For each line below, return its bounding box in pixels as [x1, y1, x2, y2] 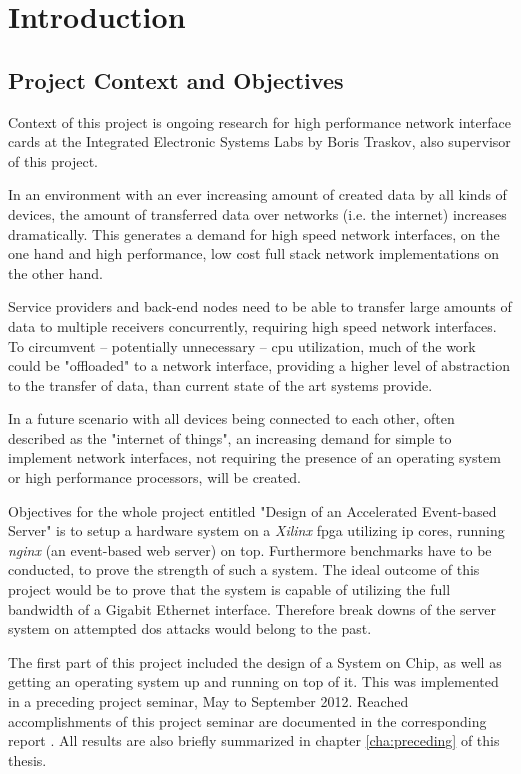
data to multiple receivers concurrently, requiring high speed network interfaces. [8, 315, 497, 336]
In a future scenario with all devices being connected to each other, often [8, 408, 455, 429]
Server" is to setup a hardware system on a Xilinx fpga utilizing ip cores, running [8, 520, 505, 541]
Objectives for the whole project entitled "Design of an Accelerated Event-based [8, 500, 497, 521]
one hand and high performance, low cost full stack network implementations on [8, 243, 500, 264]
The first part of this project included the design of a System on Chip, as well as [8, 651, 502, 672]
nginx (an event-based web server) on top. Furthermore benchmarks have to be [8, 539, 492, 560]
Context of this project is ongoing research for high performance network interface [8, 111, 511, 132]
